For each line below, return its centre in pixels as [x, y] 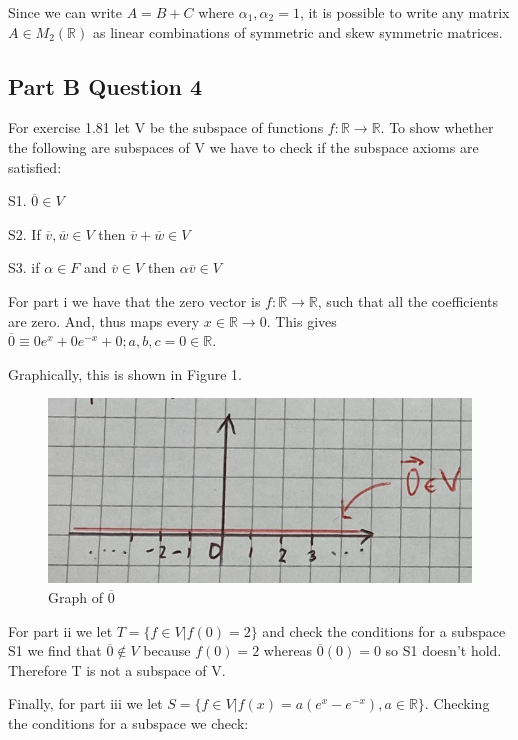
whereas [288, 650]
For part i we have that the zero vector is [134, 300]
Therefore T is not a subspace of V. [117, 669]
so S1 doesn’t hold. [443, 650]
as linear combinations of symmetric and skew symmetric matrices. [297, 31]
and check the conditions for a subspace [384, 630]
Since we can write [65, 12]
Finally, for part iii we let [85, 703]
